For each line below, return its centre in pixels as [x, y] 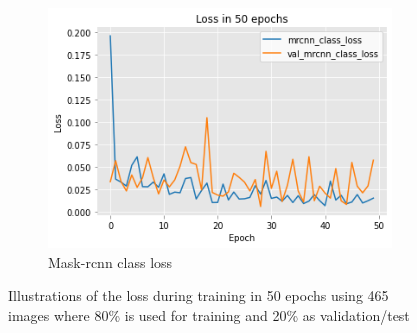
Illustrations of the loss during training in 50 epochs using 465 [198, 295]
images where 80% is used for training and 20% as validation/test [209, 315]
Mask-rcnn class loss [110, 261]
